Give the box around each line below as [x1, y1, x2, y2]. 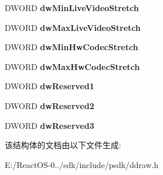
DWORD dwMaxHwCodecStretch [5, 60, 140, 72]
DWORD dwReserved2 [5, 99, 94, 111]
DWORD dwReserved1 [5, 80, 94, 92]
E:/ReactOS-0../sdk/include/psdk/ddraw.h [5, 158, 158, 170]
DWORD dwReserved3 [5, 119, 94, 131]
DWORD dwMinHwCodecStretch [5, 41, 139, 53]
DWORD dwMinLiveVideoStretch [5, 2, 139, 13]
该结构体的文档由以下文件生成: [5, 139, 121, 151]
